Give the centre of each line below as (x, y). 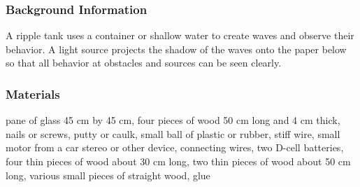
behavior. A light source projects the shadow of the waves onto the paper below (176, 49)
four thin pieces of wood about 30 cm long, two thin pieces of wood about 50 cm (178, 161)
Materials (33, 93)
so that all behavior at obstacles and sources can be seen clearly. (144, 63)
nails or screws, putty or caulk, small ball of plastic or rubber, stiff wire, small (173, 133)
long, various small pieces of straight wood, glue (108, 175)
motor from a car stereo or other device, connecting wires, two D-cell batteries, (175, 147)
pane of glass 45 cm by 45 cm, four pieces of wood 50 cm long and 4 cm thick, (173, 120)
